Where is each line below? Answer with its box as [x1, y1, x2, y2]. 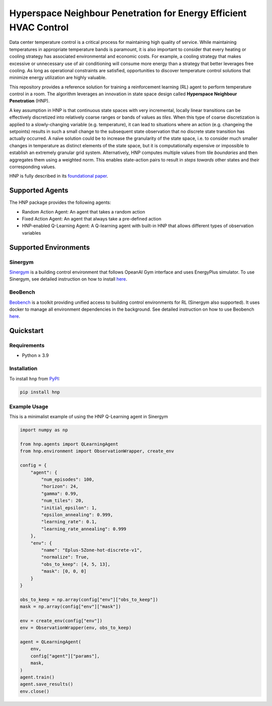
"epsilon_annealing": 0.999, [41, 512, 113, 517]
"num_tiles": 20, [41, 498, 84, 504]
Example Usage [9, 403, 48, 410]
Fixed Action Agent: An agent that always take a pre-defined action [22, 216, 161, 222]
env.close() [20, 688, 50, 694]
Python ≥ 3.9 [22, 352, 49, 358]
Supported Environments [9, 243, 90, 252]
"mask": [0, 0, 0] [41, 568, 87, 574]
